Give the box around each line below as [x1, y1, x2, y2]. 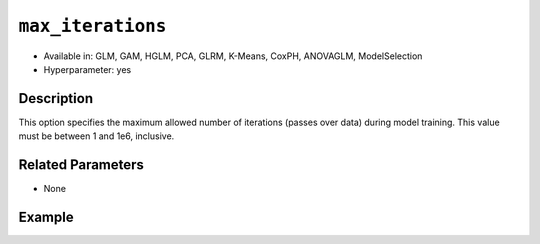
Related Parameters [18, 156, 145, 174]
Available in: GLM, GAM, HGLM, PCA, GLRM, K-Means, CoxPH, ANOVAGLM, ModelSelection [43, 50, 423, 62]
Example [18, 208, 74, 225]
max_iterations [18, 15, 167, 37]
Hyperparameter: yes [43, 63, 132, 75]
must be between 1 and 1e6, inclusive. [18, 130, 175, 142]
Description [18, 90, 94, 107]
